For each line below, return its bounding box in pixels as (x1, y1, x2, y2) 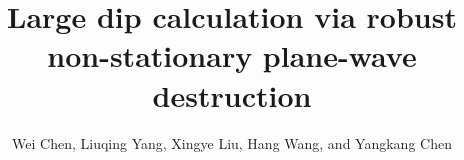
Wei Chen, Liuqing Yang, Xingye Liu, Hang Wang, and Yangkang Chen (12, 132, 452, 153)
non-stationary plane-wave (47, 35, 417, 76)
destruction (152, 74, 312, 115)
